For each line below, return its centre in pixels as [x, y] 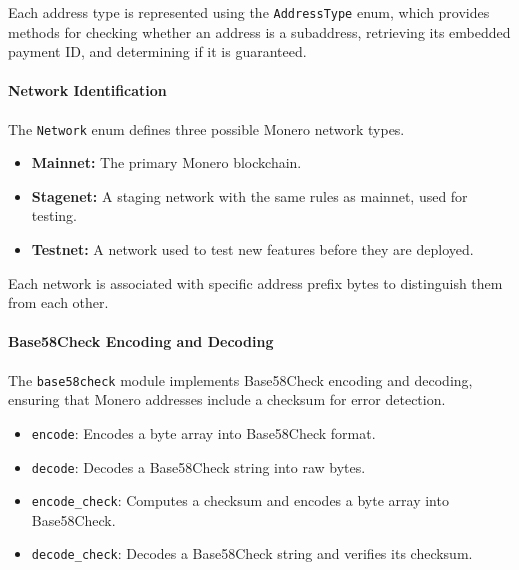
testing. [54, 215]
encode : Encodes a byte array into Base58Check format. [203, 432]
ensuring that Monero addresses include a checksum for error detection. [227, 399]
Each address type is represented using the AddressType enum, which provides [249, 12]
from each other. [58, 302]
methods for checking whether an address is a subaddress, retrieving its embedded [259, 31]
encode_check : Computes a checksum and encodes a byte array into [240, 500]
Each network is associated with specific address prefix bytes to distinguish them [255, 282]
